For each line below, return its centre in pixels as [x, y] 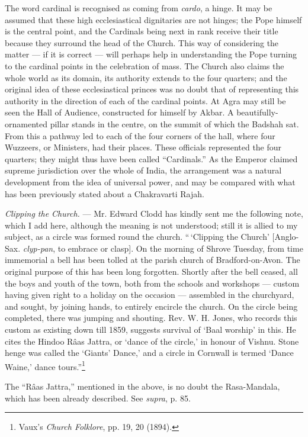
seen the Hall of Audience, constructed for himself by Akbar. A [119, 112]
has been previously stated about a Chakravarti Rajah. [105, 193]
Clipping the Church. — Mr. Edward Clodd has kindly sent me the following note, [154, 213]
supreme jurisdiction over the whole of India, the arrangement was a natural [143, 170]
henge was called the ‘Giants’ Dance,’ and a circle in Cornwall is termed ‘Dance [149, 353]
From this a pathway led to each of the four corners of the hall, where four [140, 135]
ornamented [26, 123]
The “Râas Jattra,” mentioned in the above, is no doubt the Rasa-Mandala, [142, 386]
